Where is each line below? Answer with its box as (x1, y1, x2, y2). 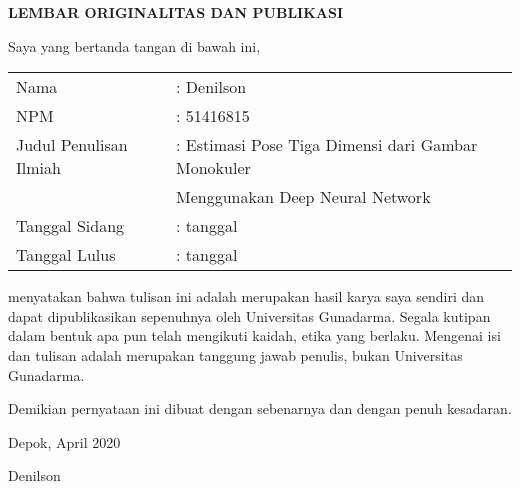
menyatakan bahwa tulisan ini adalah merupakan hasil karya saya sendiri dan (8, 286, 485, 307)
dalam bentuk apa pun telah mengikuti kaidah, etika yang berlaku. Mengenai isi (8, 325, 501, 346)
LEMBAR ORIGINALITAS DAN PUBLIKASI (8, 2, 344, 22)
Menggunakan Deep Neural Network (176, 185, 431, 209)
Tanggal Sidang (16, 214, 125, 238)
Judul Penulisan (16, 133, 128, 157)
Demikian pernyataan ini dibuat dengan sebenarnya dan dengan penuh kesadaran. (8, 398, 512, 419)
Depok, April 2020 (8, 431, 121, 452)
